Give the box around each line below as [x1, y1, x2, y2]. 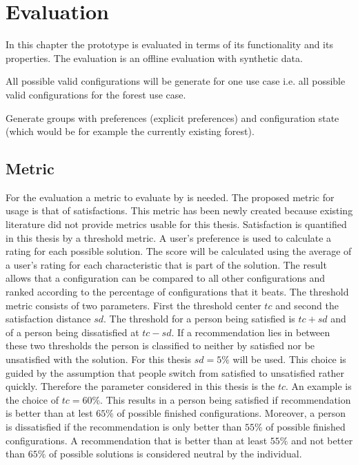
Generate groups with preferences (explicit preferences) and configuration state [6, 110, 339, 125]
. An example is [286, 379, 352, 393]
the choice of [6, 392, 59, 406]
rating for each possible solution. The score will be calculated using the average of [6, 244, 352, 258]
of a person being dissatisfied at [6, 324, 139, 339]
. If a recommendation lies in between [171, 324, 330, 339]
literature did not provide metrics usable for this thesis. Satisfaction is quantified [6, 217, 347, 231]
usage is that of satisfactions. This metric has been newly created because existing [6, 203, 353, 218]
